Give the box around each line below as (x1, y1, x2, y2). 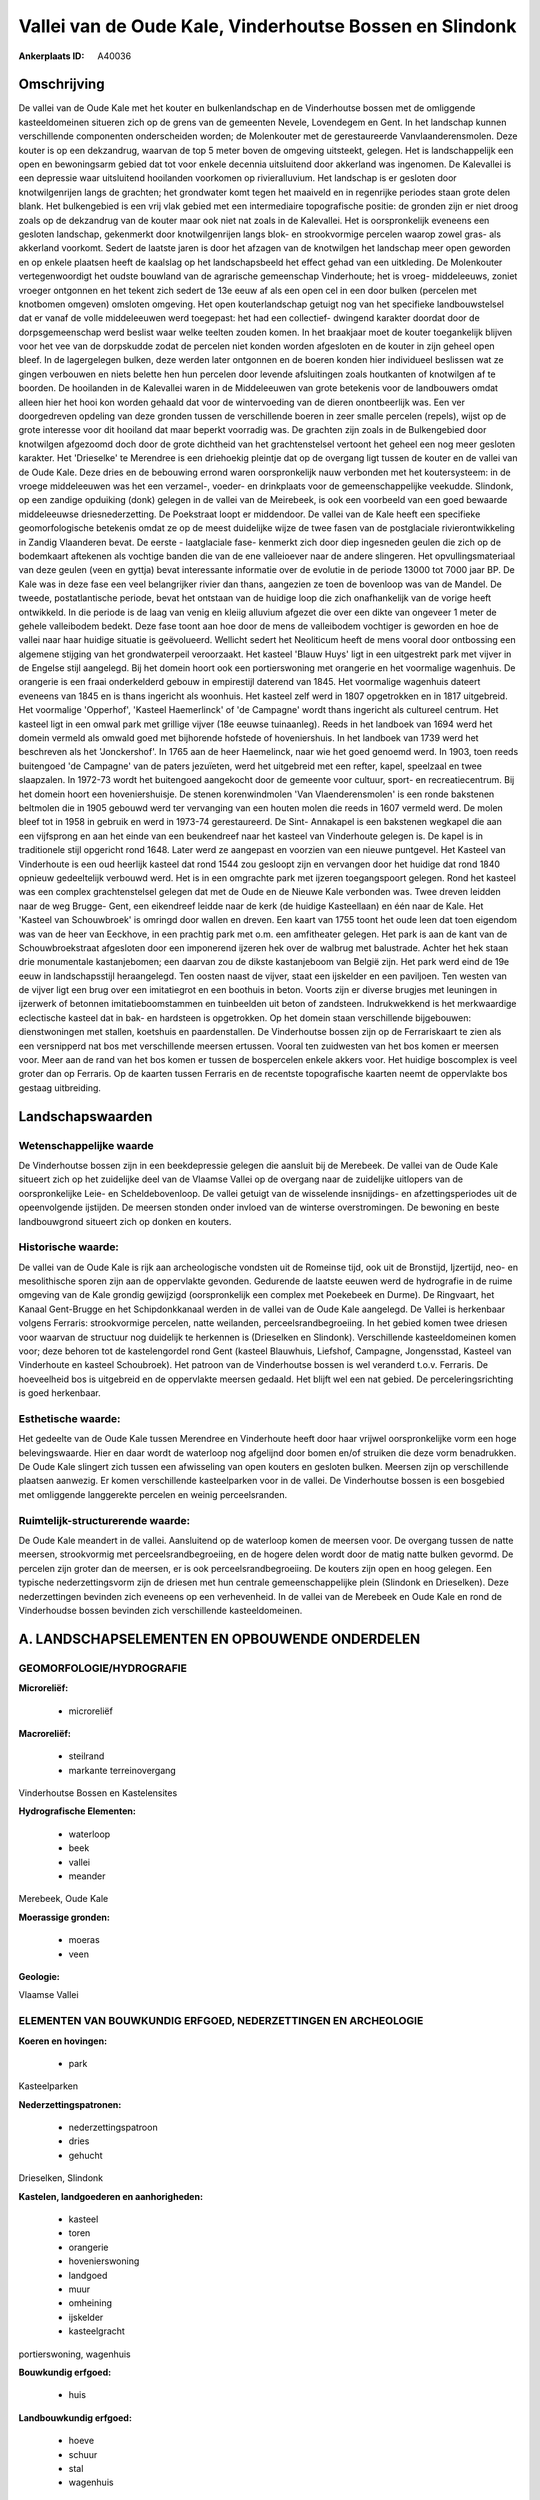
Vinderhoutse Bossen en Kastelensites (18, 1787, 178, 1799)
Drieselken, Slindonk (18, 2172, 104, 2184)
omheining (68, 2297, 113, 2309)
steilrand (68, 1750, 105, 1762)
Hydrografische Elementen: (18, 1805, 137, 1817)
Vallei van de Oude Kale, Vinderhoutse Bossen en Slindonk (18, 15, 517, 37)
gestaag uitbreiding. (18, 1081, 102, 1094)
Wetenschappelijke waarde (18, 1138, 154, 1152)
